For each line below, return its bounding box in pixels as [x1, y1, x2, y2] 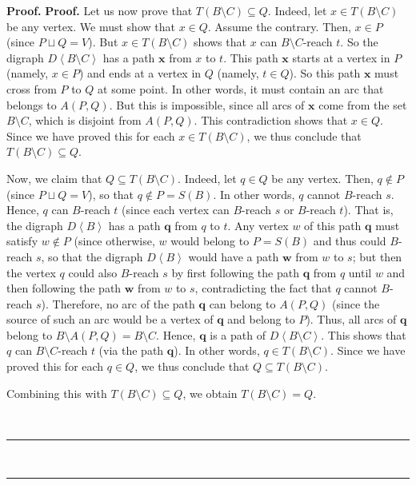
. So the [340, 34, 378, 50]
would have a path [188, 248, 279, 264]
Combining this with [6, 384, 107, 401]
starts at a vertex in [292, 49, 390, 66]
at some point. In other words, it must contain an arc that [98, 80, 384, 97]
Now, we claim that [6, 169, 102, 186]
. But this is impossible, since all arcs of [109, 96, 305, 113]
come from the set [318, 96, 407, 113]
